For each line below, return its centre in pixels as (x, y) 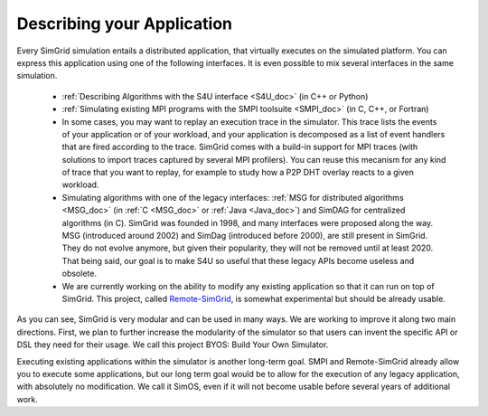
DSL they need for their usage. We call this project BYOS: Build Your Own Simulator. (173, 345)
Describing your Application (124, 24)
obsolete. (79, 274)
